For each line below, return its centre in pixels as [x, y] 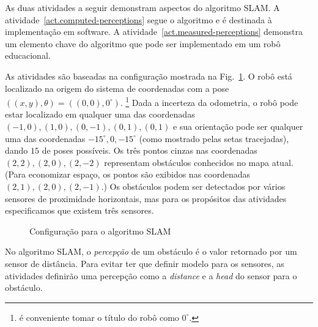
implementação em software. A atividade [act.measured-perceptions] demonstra [154, 32]
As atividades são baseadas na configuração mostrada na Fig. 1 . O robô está [149, 76]
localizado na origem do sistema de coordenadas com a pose [117, 88]
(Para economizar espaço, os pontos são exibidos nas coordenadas [128, 174]
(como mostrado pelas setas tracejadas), [214, 138]
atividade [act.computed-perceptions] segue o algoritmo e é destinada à [139, 19]
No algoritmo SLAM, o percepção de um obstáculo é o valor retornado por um [151, 251]
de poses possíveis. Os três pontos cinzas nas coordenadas [150, 150]
